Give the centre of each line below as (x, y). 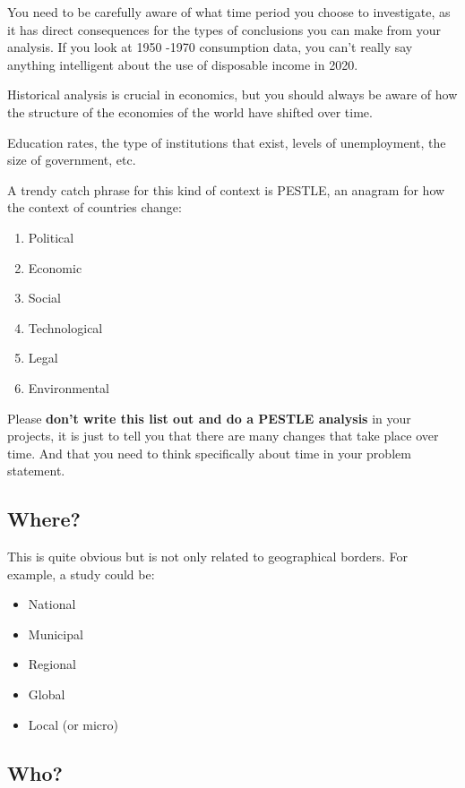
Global (47, 694)
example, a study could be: (81, 574)
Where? (44, 519)
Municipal (56, 634)
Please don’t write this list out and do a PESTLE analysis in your (209, 418)
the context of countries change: (95, 207)
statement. (36, 471)
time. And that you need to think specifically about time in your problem (209, 453)
